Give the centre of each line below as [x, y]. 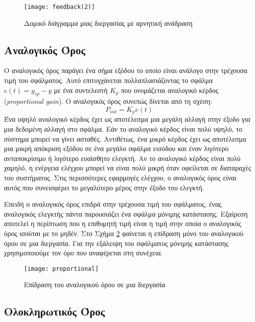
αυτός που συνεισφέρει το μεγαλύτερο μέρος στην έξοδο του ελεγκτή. [104, 187]
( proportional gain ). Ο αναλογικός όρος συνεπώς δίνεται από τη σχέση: [108, 101]
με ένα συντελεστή [81, 90]
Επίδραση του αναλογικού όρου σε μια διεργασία [95, 284]
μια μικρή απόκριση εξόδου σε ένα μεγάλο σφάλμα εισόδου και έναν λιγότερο [116, 148]
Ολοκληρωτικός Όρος [54, 311]
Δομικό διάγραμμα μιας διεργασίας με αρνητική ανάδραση [108, 23]
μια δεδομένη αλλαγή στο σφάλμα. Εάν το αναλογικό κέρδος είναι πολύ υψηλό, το [123, 129]
